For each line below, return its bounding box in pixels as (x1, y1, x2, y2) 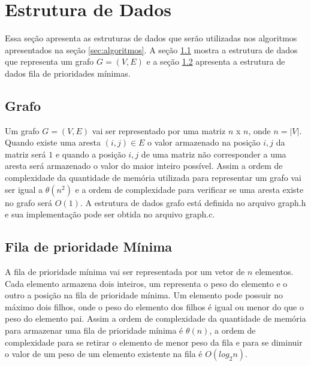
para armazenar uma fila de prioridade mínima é (5, 324, 183, 337)
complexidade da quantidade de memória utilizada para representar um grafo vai (5, 171, 301, 184)
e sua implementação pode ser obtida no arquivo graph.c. (5, 208, 215, 220)
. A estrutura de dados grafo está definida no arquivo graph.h (80, 196, 306, 208)
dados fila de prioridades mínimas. (5, 66, 131, 79)
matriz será (5, 147, 46, 160)
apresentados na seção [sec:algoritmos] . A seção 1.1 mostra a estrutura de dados (5, 43, 298, 56)
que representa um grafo (5, 55, 94, 68)
